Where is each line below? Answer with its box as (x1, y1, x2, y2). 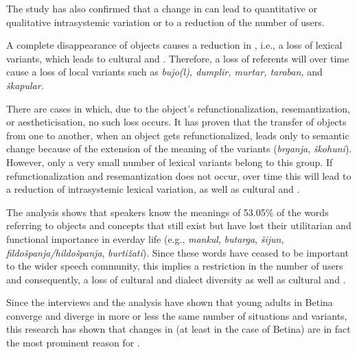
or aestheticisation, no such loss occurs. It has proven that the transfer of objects (6, 115, 347, 129)
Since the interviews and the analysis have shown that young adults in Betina (6, 295, 333, 309)
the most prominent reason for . (6, 335, 140, 350)
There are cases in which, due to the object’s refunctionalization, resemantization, (6, 101, 350, 115)
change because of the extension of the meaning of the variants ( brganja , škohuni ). (6, 141, 352, 156)
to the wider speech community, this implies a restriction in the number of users (6, 259, 343, 273)
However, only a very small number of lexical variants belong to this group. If (6, 154, 333, 169)
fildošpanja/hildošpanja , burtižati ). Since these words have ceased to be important (6, 245, 349, 259)
